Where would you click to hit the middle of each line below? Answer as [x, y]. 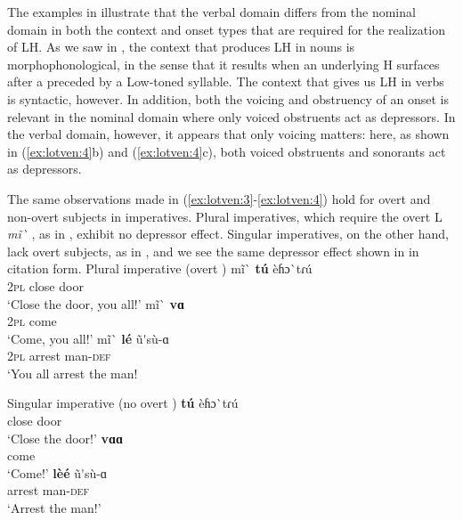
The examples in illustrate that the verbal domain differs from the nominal [211, 12]
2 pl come [32, 321]
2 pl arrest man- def [59, 356]
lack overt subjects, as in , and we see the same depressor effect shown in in [213, 251]
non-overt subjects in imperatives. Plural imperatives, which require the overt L [225, 216]
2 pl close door [45, 285]
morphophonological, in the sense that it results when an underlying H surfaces [223, 64]
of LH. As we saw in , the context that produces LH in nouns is [181, 47]
